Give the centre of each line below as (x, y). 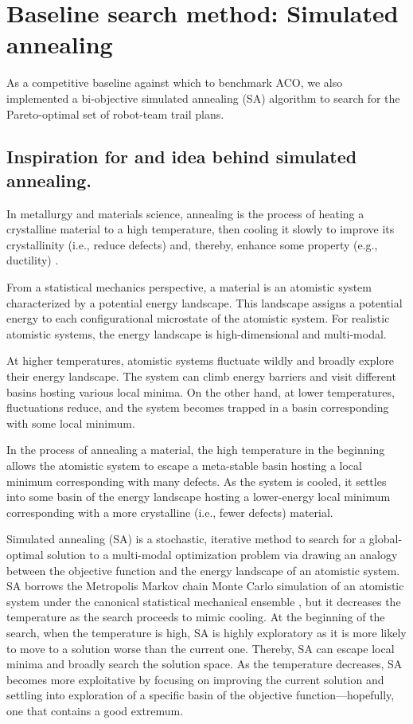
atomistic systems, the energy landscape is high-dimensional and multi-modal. (197, 333)
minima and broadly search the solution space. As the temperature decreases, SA (205, 664)
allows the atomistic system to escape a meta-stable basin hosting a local (184, 465)
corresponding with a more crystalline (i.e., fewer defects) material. (170, 512)
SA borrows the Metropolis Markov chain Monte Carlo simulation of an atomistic (205, 586)
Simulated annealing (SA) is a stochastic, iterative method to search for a (186, 539)
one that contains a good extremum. (95, 710)
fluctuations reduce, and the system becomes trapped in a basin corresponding (198, 407)
